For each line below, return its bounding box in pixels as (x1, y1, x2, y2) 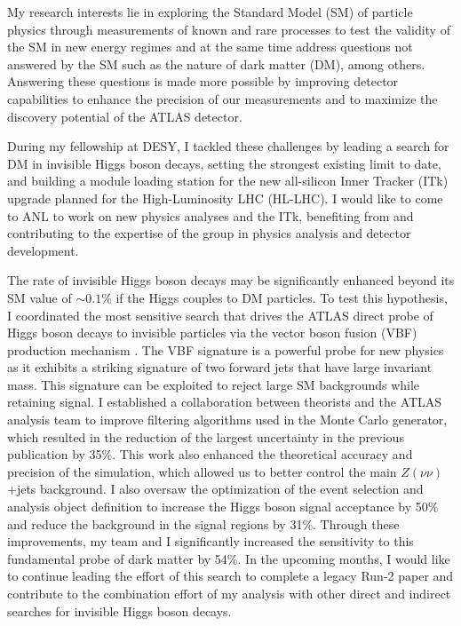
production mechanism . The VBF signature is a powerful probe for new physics (7, 340, 444, 359)
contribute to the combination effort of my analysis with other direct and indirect (7, 584, 451, 602)
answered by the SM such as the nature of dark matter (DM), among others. (7, 54, 425, 73)
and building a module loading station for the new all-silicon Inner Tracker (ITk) (7, 171, 449, 190)
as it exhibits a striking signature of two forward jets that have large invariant (7, 358, 433, 376)
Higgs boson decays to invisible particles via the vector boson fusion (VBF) (7, 323, 417, 342)
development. (7, 241, 79, 259)
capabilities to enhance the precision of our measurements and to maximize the (7, 89, 438, 107)
